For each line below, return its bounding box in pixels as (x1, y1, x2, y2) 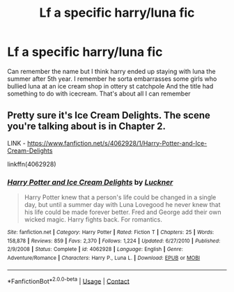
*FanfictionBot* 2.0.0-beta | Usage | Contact (7, 275, 130, 285)
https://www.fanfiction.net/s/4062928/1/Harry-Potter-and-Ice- (26, 139, 208, 147)
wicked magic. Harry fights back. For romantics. (24, 215, 162, 224)
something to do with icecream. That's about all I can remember (7, 89, 191, 98)
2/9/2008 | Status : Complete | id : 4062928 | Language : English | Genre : (7, 246, 183, 253)
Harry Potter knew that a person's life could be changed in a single (24, 193, 217, 201)
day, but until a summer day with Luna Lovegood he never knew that (24, 201, 221, 209)
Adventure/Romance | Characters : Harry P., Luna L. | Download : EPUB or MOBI (7, 254, 201, 262)
